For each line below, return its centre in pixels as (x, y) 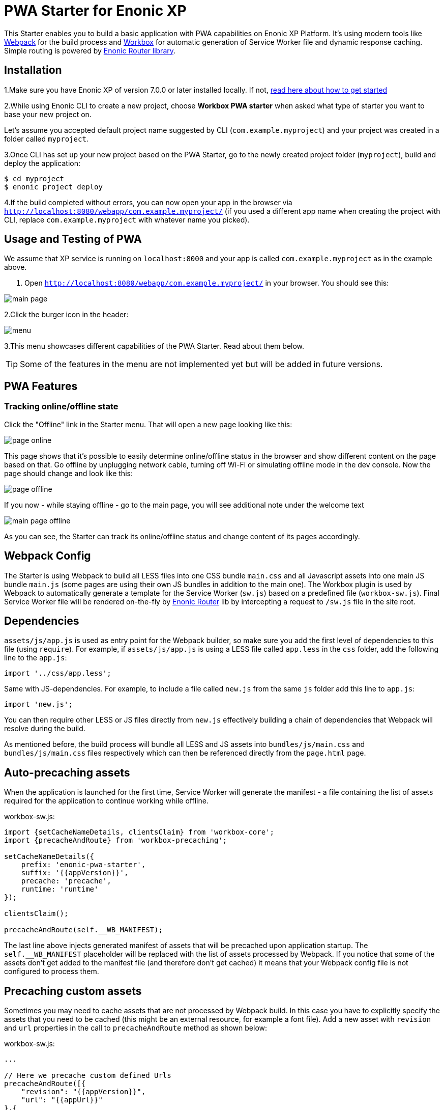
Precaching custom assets (73, 991)
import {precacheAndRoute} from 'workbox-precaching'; (116, 840)
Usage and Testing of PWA (73, 239)
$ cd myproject (34, 178)
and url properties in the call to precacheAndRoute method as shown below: (136, 1028)
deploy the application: (42, 163)
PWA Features (41, 386)
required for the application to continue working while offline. (106, 801)
